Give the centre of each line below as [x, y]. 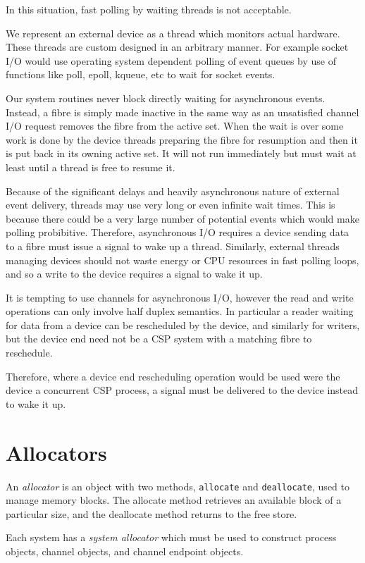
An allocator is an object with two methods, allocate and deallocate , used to [178, 486]
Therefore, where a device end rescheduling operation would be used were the [173, 376]
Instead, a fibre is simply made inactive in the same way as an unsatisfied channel [182, 112]
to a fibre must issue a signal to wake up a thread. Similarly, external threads [173, 246]
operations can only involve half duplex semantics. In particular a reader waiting [180, 311]
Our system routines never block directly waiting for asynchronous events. [166, 98]
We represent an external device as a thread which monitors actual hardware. [173, 33]
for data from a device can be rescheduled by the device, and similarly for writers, [183, 324]
